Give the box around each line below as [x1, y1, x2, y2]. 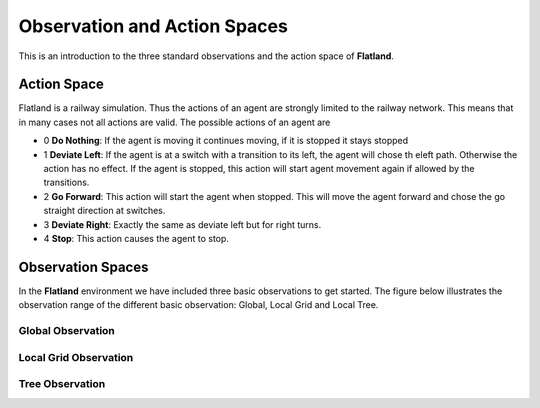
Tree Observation [18, 377, 106, 391]
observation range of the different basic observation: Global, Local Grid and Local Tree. [18, 299, 379, 311]
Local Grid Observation [18, 350, 134, 364]
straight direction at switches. [43, 205, 166, 217]
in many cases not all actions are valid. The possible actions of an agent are [18, 116, 331, 128]
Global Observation [18, 324, 115, 338]
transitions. [43, 176, 90, 189]
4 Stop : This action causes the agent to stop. [43, 232, 230, 244]
